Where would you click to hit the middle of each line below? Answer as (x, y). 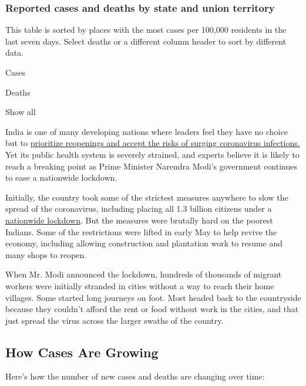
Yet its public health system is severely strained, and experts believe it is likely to (152, 154)
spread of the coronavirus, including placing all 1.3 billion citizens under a (139, 209)
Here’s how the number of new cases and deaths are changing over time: (135, 376)
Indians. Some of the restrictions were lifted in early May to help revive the (141, 231)
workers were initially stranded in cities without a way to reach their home (140, 285)
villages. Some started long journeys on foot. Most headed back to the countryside (153, 297)
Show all (21, 112)
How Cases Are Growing (82, 352)
